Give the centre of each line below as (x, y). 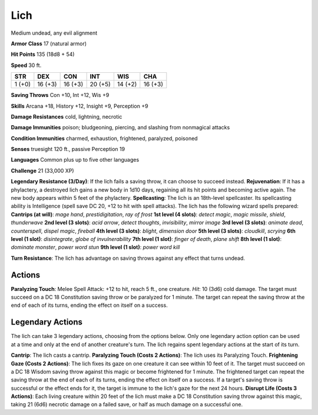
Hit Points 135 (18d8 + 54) (43, 54)
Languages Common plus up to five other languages (75, 160)
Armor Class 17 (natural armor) (49, 43)
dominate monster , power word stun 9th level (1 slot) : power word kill (95, 247)
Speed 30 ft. (26, 65)
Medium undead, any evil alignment (54, 33)
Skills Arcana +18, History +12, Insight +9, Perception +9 (79, 106)
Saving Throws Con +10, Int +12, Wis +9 (60, 95)
